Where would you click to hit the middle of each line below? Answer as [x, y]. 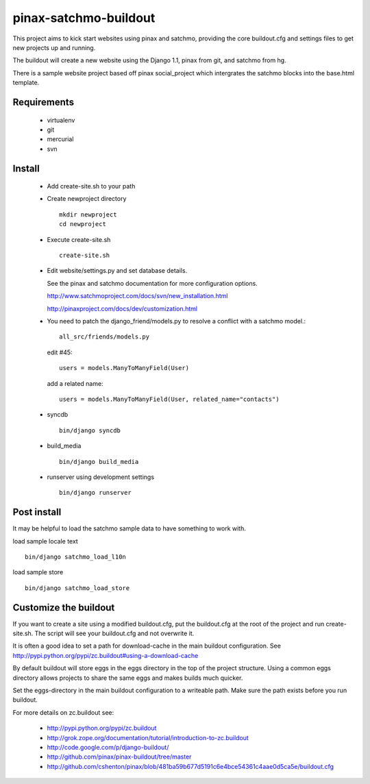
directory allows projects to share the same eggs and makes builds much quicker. [128, 678]
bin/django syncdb [90, 430]
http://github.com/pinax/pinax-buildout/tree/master [119, 757]
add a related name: [75, 383]
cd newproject [83, 224]
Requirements [44, 102]
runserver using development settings [100, 477]
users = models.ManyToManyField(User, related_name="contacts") [170, 399]
